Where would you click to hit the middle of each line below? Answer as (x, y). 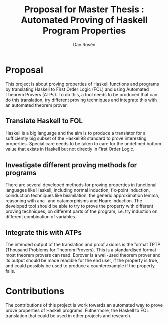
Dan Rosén (84, 44)
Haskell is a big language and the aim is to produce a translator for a (76, 133)
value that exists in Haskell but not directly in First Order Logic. (70, 149)
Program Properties (84, 31)
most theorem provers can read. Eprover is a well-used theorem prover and (83, 255)
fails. (10, 271)
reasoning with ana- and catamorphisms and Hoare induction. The (74, 201)
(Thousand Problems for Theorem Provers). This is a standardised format (81, 250)
